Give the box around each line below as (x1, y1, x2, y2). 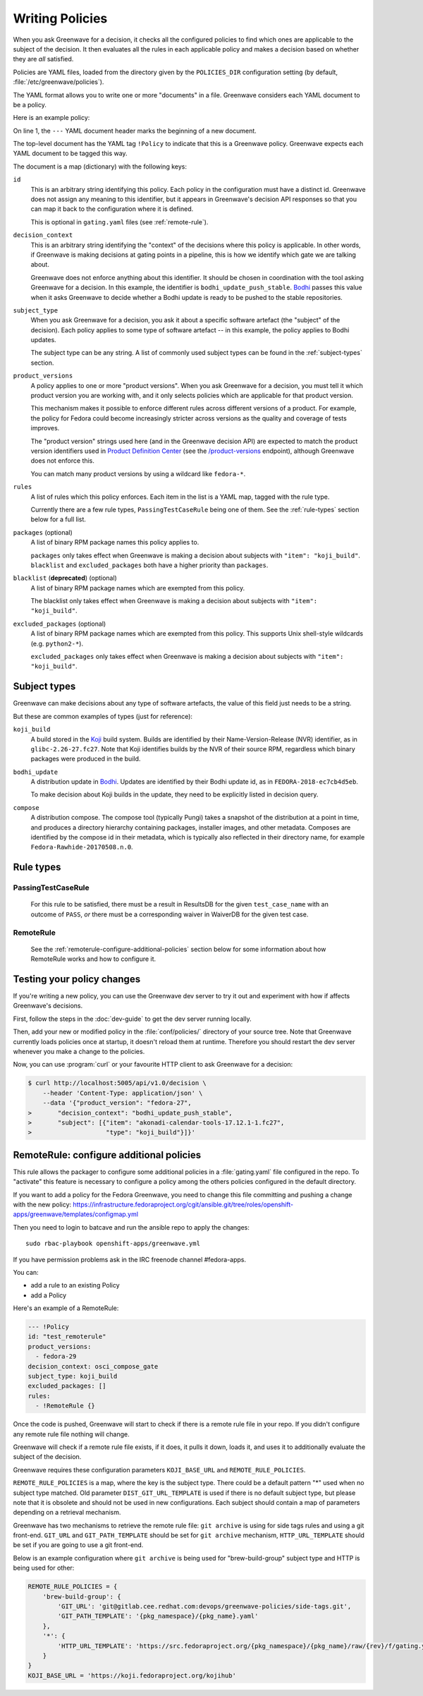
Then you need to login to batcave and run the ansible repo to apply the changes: (13, 1223, 250, 1231)
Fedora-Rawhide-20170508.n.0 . (30, 843, 133, 852)
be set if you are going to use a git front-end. (13, 1541, 144, 1549)
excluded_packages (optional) (13, 619, 106, 628)
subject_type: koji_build (27, 1372, 118, 1381)
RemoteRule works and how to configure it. (30, 955, 157, 963)
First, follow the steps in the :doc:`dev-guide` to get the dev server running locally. (13, 1014, 252, 1023)
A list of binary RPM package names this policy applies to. (30, 538, 200, 547)
